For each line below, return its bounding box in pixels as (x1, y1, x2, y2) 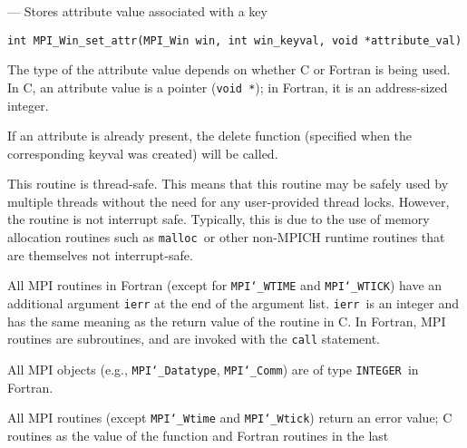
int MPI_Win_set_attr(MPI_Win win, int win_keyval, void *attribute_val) (7, 34, 462, 47)
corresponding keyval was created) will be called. (7, 143, 278, 162)
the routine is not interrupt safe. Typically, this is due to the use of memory (7, 209, 430, 229)
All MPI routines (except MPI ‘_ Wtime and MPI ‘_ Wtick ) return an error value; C (7, 408, 452, 427)
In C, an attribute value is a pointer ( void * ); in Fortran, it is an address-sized (7, 77, 448, 96)
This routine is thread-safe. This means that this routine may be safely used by (7, 174, 449, 193)
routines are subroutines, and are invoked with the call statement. (7, 329, 381, 348)
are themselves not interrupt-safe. (7, 245, 193, 264)
